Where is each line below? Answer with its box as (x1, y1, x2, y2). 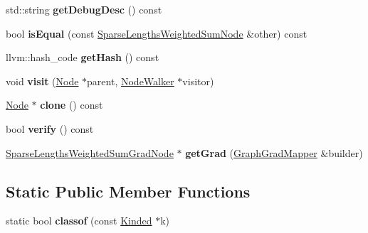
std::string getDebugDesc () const (6, 2, 162, 16)
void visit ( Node (6, 73, 79, 88)
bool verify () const (6, 121, 94, 136)
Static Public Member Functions (6, 180, 251, 202)
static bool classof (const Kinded (6, 213, 152, 228)
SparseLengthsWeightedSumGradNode (6, 145, 174, 160)
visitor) (182, 73, 214, 88)
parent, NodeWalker (87, 73, 174, 88)
